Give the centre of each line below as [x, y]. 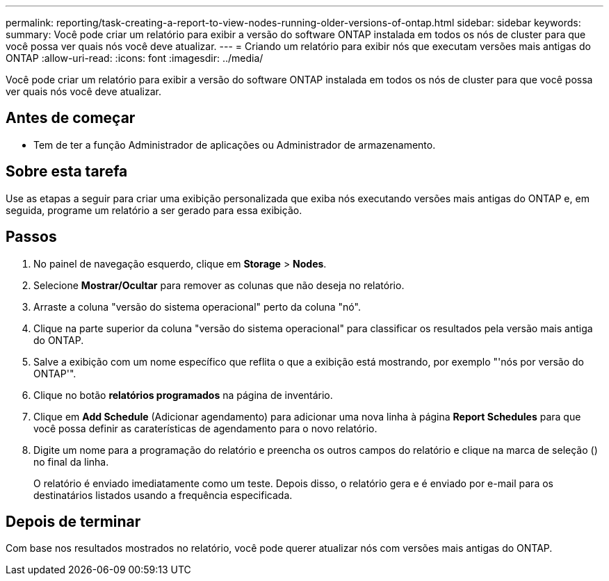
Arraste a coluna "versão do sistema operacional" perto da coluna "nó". [197, 306]
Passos [31, 237]
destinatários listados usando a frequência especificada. [163, 495]
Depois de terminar [73, 521]
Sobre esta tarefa [67, 172]
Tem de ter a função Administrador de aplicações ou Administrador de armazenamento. [235, 145]
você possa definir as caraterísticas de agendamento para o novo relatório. [205, 428]
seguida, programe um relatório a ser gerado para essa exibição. [154, 210]
